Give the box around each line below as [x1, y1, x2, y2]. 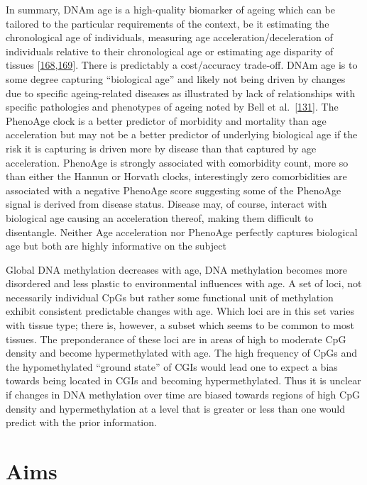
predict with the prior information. [6, 415, 157, 430]
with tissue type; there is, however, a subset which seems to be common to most [6, 318, 354, 333]
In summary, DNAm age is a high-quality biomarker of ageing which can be [6, 2, 336, 16]
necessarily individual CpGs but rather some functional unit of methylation [6, 289, 334, 304]
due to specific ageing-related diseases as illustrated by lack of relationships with [6, 85, 356, 100]
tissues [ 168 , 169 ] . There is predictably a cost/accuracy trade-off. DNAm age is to [6, 57, 358, 72]
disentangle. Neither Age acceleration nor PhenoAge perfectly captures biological [6, 224, 358, 239]
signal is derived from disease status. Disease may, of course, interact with [6, 196, 327, 211]
